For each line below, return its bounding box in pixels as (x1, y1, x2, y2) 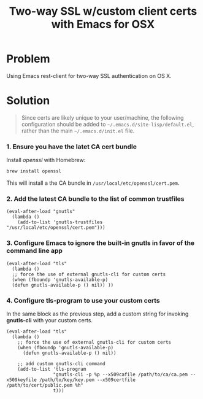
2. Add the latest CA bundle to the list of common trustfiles (6, 195, 185, 203)
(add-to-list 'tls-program (17, 366, 86, 372)
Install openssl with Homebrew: (6, 157, 86, 164)
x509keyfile (6, 376, 37, 383)
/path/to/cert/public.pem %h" (6, 382, 84, 388)
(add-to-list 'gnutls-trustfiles (17, 219, 103, 225)
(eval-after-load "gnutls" (6, 209, 75, 215)
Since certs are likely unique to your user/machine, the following (21, 114, 184, 121)
